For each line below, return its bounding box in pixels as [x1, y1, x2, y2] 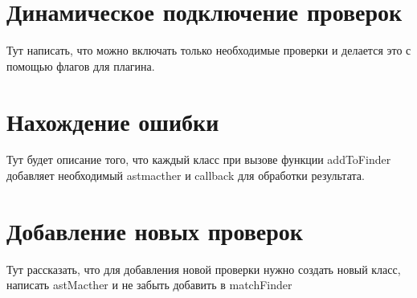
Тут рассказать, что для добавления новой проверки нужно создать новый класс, [6, 260, 401, 277]
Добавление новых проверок [6, 214, 303, 247]
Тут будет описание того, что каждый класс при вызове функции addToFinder [6, 151, 391, 168]
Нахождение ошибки [6, 104, 219, 137]
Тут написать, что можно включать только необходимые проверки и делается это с [6, 42, 411, 59]
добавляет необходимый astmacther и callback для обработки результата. [6, 167, 365, 184]
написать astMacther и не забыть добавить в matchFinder [6, 276, 292, 293]
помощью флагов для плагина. [6, 57, 155, 74]
